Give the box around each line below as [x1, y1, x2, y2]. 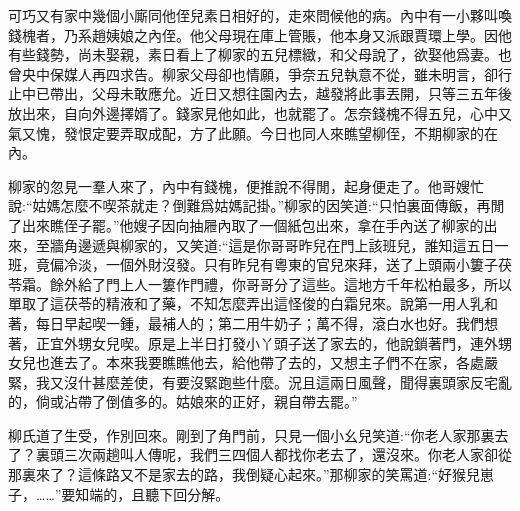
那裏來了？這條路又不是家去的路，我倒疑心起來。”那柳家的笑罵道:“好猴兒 [8, 464, 481, 485]
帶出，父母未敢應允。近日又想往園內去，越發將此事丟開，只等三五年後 [49, 83, 512, 104]
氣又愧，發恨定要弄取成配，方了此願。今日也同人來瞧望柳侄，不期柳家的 [8, 122, 484, 143]
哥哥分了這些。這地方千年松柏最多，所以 [245, 273, 512, 294]
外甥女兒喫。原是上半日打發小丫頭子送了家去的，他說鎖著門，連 [63, 332, 484, 353]
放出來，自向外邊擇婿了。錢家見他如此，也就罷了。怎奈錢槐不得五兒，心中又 [8, 102, 512, 123]
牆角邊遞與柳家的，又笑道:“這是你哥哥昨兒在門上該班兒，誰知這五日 [49, 234, 495, 255]
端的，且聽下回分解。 [89, 483, 230, 504]
